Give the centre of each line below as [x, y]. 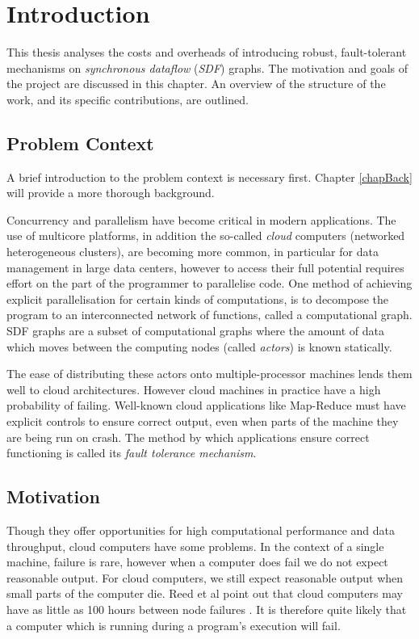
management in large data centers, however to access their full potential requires [205, 267]
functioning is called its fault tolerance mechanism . [132, 453]
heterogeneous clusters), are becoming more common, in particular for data [193, 252]
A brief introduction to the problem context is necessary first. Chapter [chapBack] [209, 177]
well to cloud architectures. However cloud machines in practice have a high [194, 389]
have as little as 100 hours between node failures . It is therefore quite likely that [207, 609]
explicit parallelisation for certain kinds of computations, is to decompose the [198, 298]
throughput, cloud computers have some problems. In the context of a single [195, 546]
